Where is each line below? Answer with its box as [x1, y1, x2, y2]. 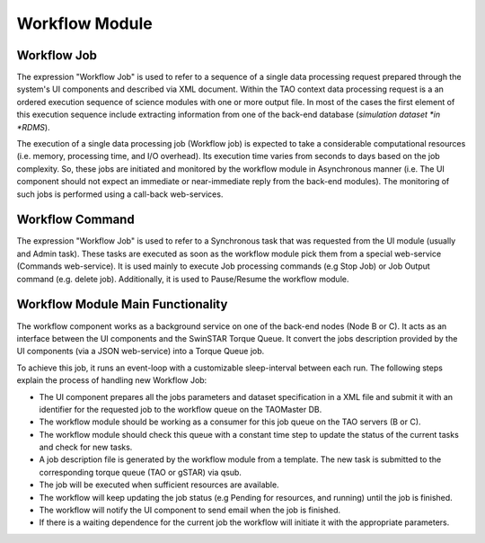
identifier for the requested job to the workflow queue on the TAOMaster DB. [39, 404, 322, 414]
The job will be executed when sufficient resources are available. [39, 479, 279, 490]
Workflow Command [16, 212, 135, 227]
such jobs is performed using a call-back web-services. [16, 189, 224, 200]
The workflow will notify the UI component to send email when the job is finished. [39, 504, 341, 516]
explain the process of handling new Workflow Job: [16, 375, 207, 386]
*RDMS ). [16, 121, 50, 132]
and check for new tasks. [39, 441, 133, 453]
